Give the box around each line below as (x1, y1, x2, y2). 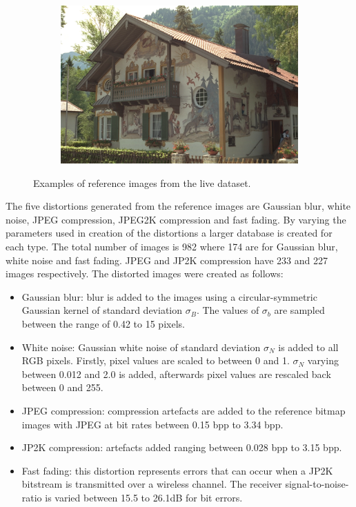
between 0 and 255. (21, 380, 103, 395)
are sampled (274, 303, 325, 317)
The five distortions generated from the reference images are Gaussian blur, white (6, 199, 351, 213)
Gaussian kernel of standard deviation (21, 303, 183, 317)
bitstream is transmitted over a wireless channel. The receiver (21, 477, 282, 491)
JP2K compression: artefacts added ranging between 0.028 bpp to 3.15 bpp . (21, 440, 342, 455)
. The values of (196, 303, 259, 317)
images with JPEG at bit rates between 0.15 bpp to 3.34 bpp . (21, 417, 284, 431)
